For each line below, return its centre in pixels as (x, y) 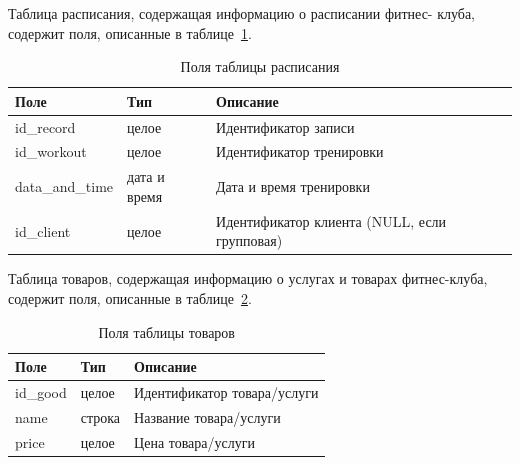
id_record (45, 126)
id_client (43, 230)
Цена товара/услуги (194, 441)
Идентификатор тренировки (300, 151)
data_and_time (64, 186)
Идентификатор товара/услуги (226, 392)
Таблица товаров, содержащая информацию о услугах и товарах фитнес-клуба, (248, 278)
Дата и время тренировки (293, 186)
